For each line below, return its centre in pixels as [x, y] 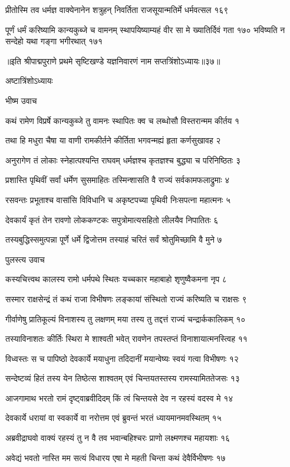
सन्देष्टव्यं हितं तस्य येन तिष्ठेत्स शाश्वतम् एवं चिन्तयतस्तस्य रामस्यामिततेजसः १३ [123, 378]
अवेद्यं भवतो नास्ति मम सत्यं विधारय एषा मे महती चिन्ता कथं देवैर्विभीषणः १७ [116, 457]
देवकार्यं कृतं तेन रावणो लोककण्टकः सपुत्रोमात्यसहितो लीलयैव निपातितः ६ [112, 219]
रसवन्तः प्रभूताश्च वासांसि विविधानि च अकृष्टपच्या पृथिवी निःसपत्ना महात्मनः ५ [118, 199]
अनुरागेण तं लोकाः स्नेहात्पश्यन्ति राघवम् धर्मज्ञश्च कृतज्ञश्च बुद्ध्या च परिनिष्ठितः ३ [123, 160]
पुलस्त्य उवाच [25, 259]
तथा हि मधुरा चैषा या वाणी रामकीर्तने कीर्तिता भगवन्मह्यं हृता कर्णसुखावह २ [113, 140]
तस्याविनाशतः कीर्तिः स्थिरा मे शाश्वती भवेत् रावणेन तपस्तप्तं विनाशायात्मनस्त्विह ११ [126, 339]
